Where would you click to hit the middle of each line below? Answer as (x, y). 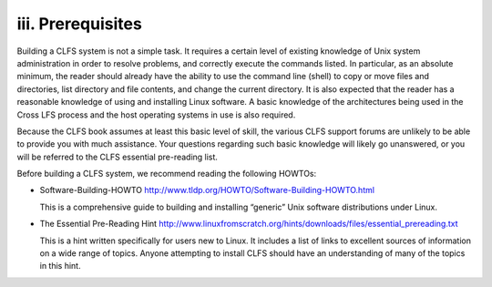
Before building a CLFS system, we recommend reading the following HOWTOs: (167, 174)
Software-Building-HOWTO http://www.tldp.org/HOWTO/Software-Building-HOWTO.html (207, 190)
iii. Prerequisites (80, 24)
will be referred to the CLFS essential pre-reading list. (118, 157)
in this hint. (60, 266)
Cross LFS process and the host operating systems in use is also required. (156, 115)
